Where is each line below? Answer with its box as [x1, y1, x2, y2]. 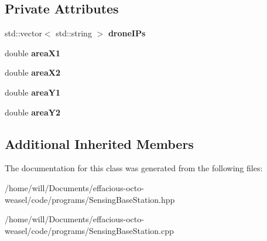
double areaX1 [5, 46, 61, 59]
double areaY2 [5, 106, 61, 118]
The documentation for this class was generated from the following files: [5, 162, 263, 174]
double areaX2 [5, 66, 61, 79]
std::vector [5, 27, 42, 39]
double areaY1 [5, 86, 61, 98]
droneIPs [108, 27, 146, 39]
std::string [56, 27, 92, 39]
